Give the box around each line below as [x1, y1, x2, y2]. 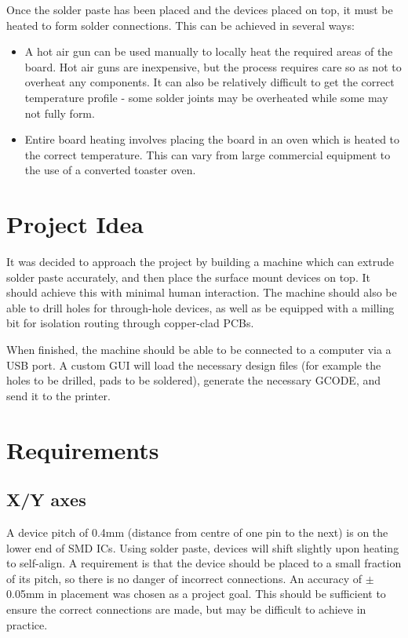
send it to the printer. [6, 387, 111, 403]
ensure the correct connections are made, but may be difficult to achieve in [6, 600, 366, 617]
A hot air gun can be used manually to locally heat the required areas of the [24, 43, 393, 60]
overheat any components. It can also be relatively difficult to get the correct [24, 74, 395, 90]
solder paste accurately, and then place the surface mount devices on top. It [6, 268, 370, 285]
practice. [6, 616, 48, 633]
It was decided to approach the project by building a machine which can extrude [6, 253, 395, 270]
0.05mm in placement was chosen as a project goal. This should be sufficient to [6, 585, 386, 602]
